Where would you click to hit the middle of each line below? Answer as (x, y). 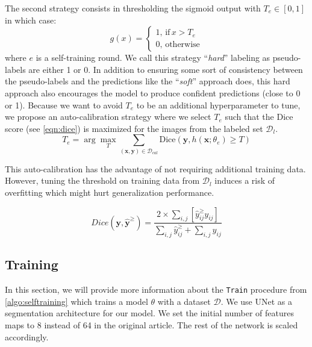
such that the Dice (259, 117)
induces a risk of (245, 180)
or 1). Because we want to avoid (64, 105)
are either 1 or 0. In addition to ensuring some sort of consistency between (166, 69)
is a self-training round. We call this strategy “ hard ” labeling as (153, 58)
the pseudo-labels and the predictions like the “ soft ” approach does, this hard (148, 81)
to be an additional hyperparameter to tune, (218, 105)
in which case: (31, 20)
